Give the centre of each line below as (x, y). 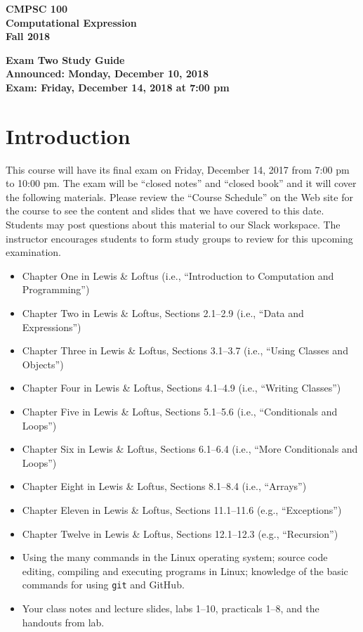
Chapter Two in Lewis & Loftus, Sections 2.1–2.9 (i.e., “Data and (163, 313)
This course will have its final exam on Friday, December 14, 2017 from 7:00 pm (178, 169)
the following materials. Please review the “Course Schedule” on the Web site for (179, 196)
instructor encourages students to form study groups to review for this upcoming (179, 238)
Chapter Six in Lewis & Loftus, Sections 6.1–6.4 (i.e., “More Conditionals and (190, 449)
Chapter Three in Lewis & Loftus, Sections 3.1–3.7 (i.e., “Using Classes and (185, 350)
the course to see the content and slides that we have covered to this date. (165, 211)
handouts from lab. (63, 622)
